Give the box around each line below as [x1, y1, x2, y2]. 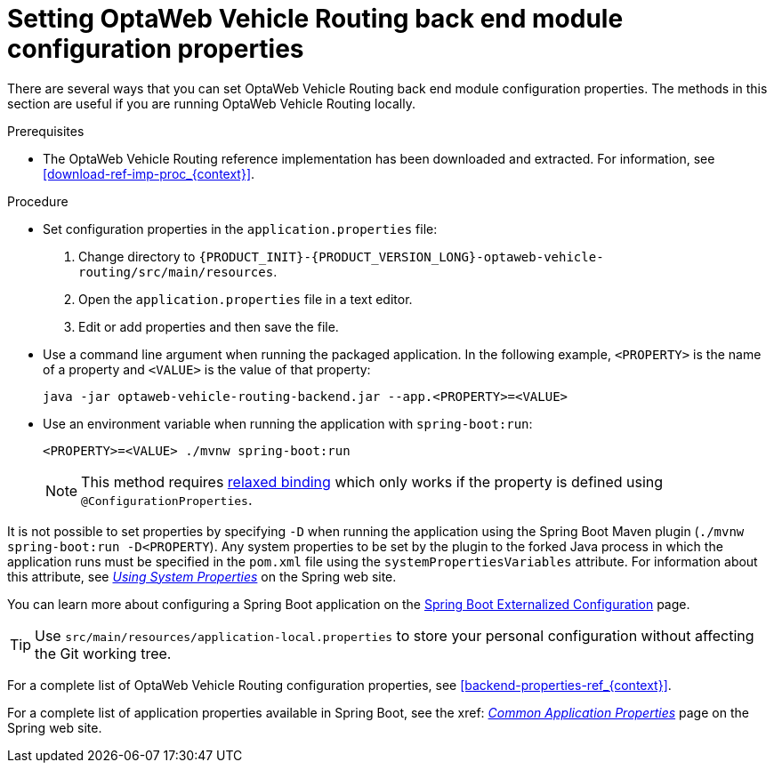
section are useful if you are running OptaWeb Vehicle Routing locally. [7, 95, 415, 111]
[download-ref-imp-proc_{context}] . [43, 165, 255, 181]
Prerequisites [7, 123, 85, 139]
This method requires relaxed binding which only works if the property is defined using [81, 472, 664, 491]
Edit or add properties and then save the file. [78, 318, 339, 334]
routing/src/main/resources [78, 264, 274, 279]
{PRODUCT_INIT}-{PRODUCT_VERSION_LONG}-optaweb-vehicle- [198, 249, 604, 264]
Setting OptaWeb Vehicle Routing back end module [7, 4, 624, 34]
